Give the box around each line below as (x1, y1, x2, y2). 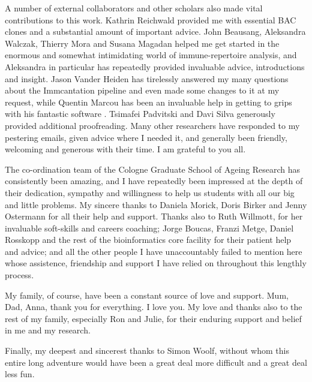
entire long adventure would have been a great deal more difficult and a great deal (5, 356, 307, 368)
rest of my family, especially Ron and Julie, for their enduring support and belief (5, 312, 302, 324)
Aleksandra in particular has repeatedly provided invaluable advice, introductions (5, 60, 305, 73)
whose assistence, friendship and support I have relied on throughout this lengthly (5, 257, 307, 269)
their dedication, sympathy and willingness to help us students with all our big (5, 186, 295, 198)
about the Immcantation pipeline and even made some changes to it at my (5, 84, 280, 97)
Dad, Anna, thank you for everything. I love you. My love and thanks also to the (5, 300, 302, 313)
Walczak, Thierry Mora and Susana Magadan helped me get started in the (5, 37, 280, 49)
